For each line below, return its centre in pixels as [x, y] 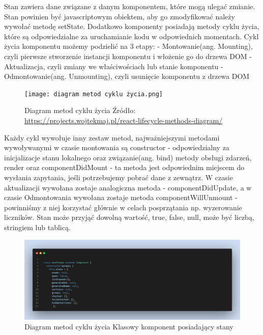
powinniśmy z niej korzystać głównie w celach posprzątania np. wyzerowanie [123, 207]
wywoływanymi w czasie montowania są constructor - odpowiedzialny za [117, 147]
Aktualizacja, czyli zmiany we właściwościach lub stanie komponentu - [114, 66]
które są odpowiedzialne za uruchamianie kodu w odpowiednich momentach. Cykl [131, 36]
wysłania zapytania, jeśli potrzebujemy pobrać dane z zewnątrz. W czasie [119, 177]
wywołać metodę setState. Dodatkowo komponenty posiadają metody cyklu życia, [132, 26]
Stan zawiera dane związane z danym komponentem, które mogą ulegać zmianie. [130, 6]
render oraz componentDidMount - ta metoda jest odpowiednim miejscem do [124, 167]
